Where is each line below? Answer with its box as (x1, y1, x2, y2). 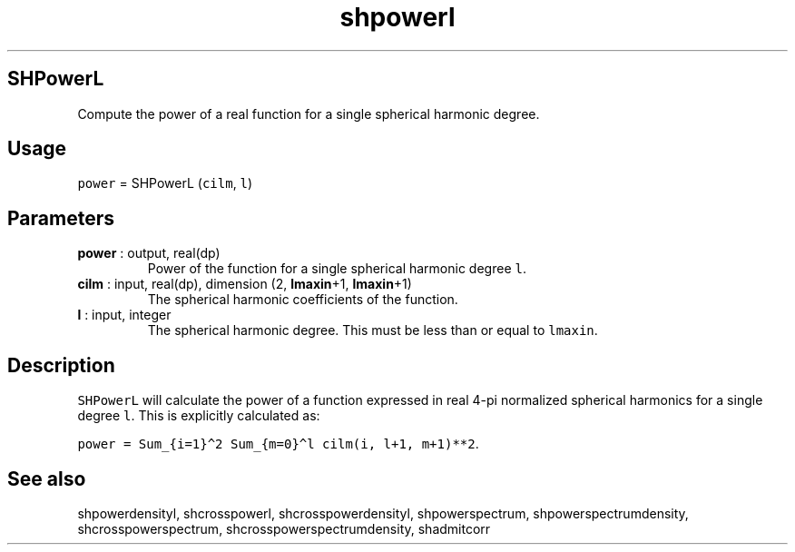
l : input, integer (77, 307, 172, 323)
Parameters (7, 206, 114, 230)
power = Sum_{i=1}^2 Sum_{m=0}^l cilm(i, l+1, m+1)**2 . (77, 436, 479, 452)
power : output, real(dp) (77, 245, 221, 261)
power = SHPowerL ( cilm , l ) (77, 175, 253, 192)
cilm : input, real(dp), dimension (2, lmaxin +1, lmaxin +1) (77, 276, 412, 292)
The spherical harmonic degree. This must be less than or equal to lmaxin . (147, 322, 598, 339)
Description (7, 353, 115, 377)
